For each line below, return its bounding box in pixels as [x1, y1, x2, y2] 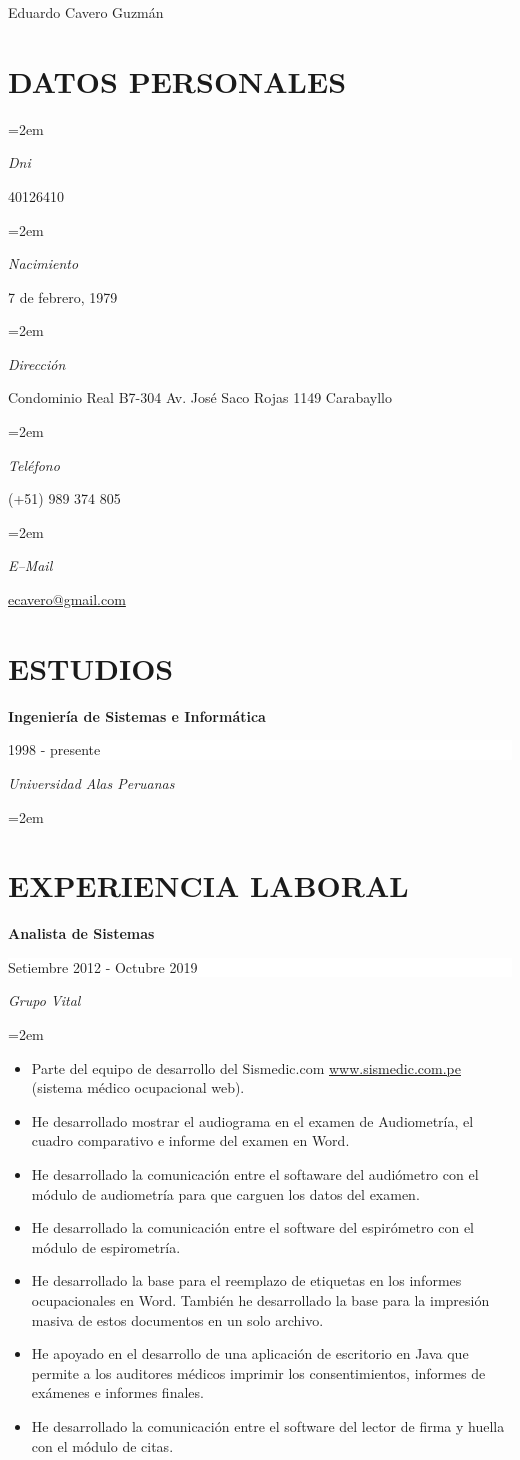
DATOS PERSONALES [8, 60, 347, 101]
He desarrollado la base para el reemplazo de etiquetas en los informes [31, 1270, 462, 1291]
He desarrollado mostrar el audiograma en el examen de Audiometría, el [31, 1110, 474, 1131]
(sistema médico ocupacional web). [31, 1077, 245, 1098]
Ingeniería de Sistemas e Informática [8, 705, 266, 726]
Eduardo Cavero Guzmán [8, 2, 164, 22]
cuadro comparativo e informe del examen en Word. [31, 1130, 350, 1151]
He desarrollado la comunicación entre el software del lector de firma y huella [31, 1415, 505, 1436]
